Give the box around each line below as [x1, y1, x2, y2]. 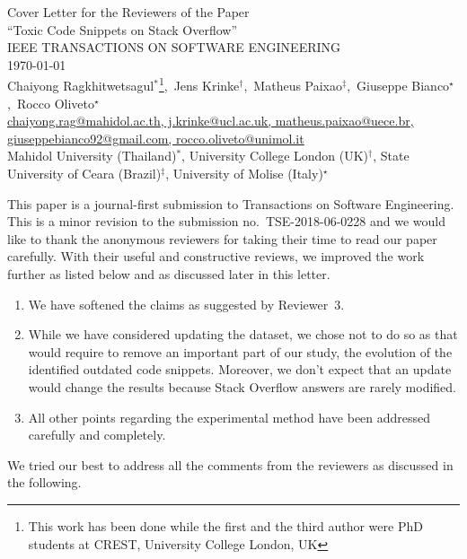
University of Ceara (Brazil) [7, 164, 162, 182]
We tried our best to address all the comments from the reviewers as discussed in [7, 455, 454, 474]
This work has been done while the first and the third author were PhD [28, 516, 423, 535]
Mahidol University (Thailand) [7, 146, 177, 165]
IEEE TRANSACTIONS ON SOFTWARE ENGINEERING [7, 38, 341, 57]
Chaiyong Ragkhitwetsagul [7, 76, 154, 95]
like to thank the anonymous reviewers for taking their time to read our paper [7, 229, 437, 248]
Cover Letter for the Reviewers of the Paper [7, 3, 250, 21]
